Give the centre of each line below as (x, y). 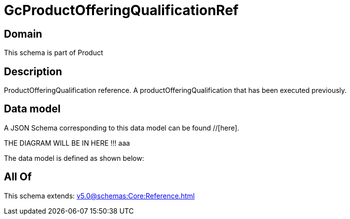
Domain (23, 34)
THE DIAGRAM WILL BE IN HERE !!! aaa (67, 143)
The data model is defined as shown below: (74, 158)
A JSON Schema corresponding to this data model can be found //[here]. (122, 128)
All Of (18, 177)
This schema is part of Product (54, 53)
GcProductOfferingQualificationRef (121, 10)
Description (33, 71)
